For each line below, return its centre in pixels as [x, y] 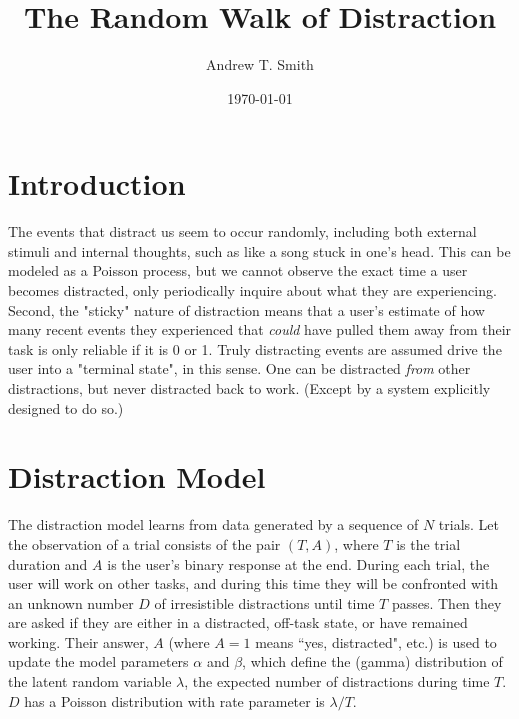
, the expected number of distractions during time [337, 681]
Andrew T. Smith [260, 64]
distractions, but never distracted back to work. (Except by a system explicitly [249, 388]
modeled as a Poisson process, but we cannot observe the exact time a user [238, 270]
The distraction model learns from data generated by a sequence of [213, 524]
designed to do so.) [66, 407]
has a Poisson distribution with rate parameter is [174, 700]
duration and [48, 563]
